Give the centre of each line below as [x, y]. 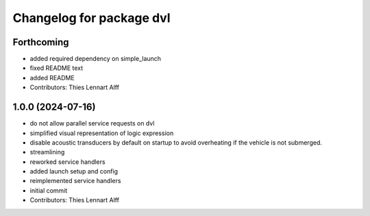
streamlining [47, 152]
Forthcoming [41, 42]
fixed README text [57, 68]
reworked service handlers [67, 162]
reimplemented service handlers [75, 181]
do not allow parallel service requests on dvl [92, 123]
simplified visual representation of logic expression [102, 133]
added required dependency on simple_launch [95, 59]
